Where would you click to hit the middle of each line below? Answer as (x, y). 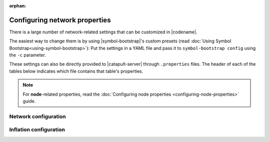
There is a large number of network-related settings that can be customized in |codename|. (103, 32)
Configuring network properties (60, 20)
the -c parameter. (27, 55)
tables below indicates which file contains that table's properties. (76, 71)
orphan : (18, 6)
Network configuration (37, 116)
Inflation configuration (37, 130)
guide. (29, 101)
